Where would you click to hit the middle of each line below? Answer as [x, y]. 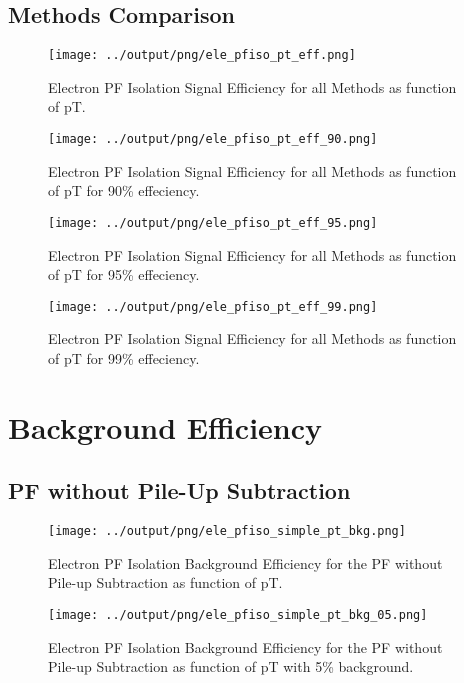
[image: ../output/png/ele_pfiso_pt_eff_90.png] [213, 139]
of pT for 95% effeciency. [124, 274]
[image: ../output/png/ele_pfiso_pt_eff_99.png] [213, 306]
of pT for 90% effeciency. [124, 190]
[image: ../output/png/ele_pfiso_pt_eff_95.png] [213, 222]
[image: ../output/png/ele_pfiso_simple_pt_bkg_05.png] [238, 615]
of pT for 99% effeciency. [124, 357]
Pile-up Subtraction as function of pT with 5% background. [231, 666]
